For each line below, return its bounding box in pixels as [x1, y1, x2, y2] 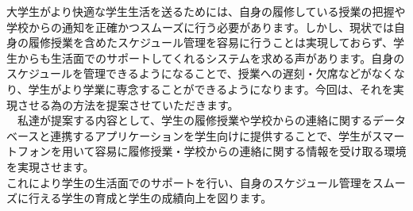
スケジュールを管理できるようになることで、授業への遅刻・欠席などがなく [6, 65, 394, 82]
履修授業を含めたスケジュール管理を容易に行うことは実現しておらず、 [28, 34, 393, 51]
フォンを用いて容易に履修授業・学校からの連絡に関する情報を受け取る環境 [17, 143, 407, 159]
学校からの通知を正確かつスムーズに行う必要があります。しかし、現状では [6, 18, 394, 35]
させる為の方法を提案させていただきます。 [17, 96, 239, 113]
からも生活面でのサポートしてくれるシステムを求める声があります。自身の [17, 49, 405, 66]
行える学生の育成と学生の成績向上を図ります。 [28, 190, 272, 206]
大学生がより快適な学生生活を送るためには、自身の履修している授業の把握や [6, 3, 406, 19]
